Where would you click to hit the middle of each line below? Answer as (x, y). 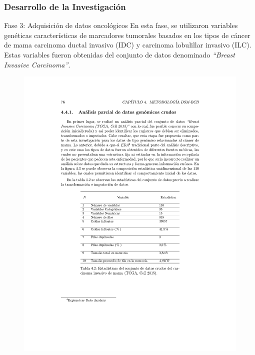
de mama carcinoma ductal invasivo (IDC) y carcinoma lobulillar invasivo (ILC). (128, 45)
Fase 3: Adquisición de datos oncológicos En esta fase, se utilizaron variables (121, 25)
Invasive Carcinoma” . (37, 64)
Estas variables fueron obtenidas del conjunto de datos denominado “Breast (119, 54)
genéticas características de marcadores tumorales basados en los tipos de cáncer (127, 35)
